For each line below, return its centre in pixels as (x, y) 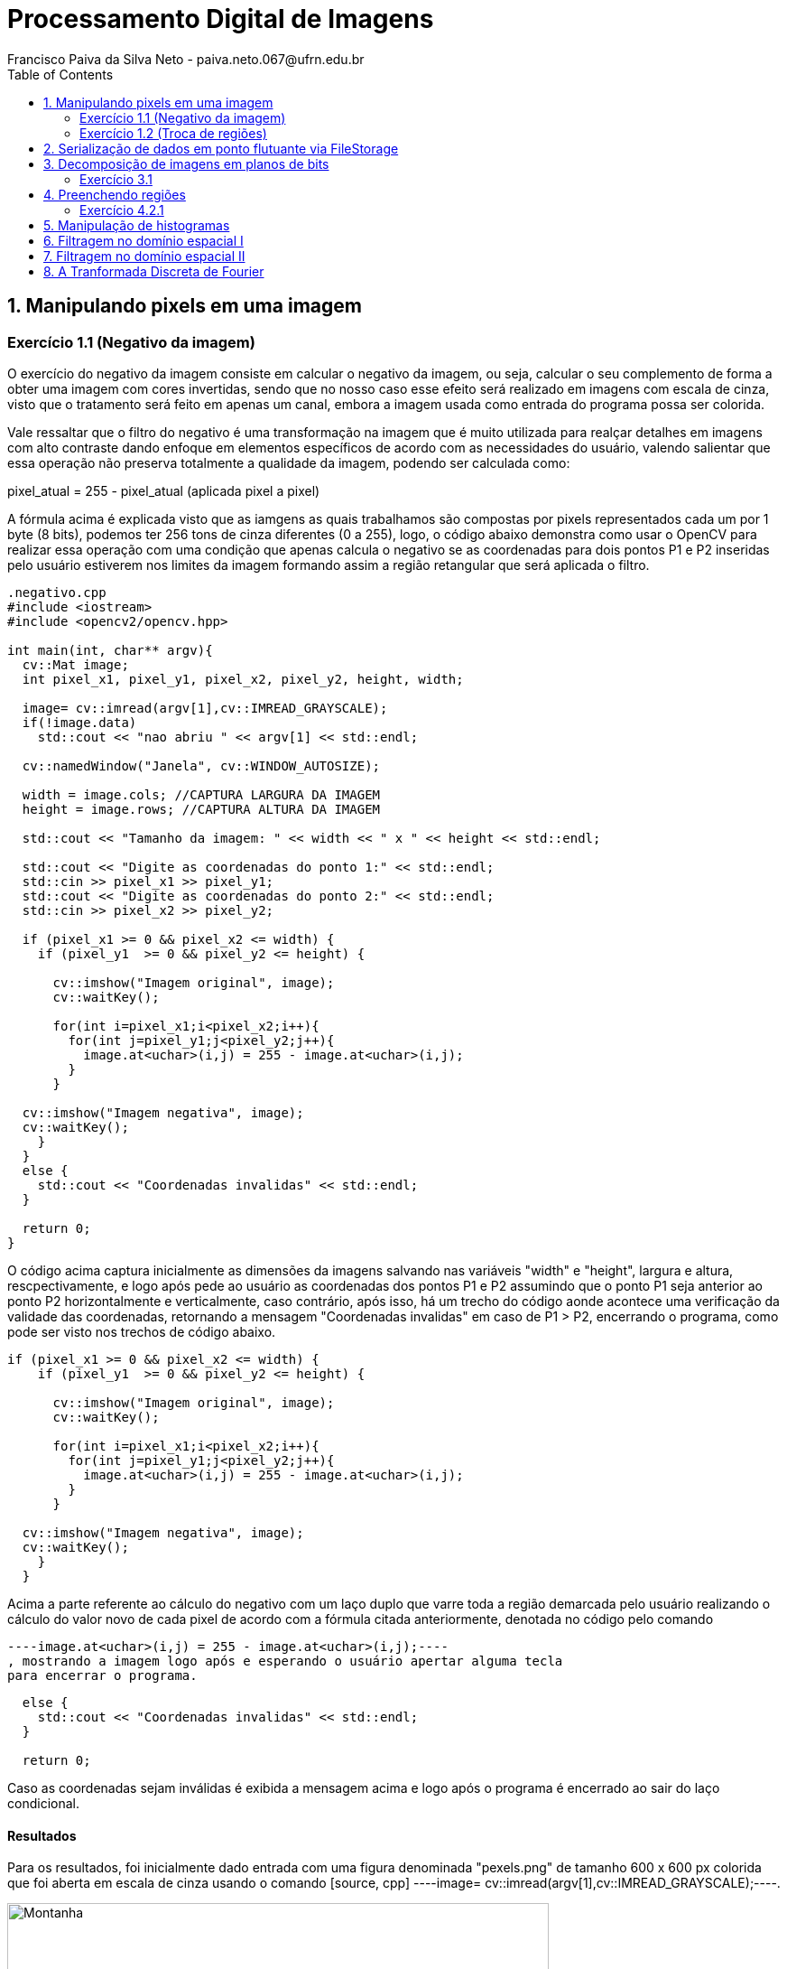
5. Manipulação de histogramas (137, 225)
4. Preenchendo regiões (115, 194)
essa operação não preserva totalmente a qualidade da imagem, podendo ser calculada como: (289, 462)
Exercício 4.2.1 (122, 210)
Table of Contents (60, 74)
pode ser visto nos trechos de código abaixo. (142, 1331)
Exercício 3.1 (116, 179)
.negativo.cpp (57, 592)
